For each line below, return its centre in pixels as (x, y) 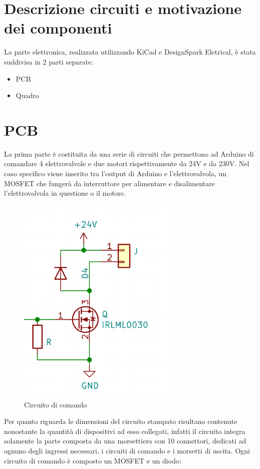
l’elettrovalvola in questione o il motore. (65, 193)
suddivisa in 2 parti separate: (49, 61)
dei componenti (58, 28)
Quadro (27, 95)
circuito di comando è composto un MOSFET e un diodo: (93, 460)
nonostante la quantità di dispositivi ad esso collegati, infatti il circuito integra (125, 431)
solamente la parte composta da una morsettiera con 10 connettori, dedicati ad (125, 441)
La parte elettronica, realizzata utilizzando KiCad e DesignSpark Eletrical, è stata (130, 52)
